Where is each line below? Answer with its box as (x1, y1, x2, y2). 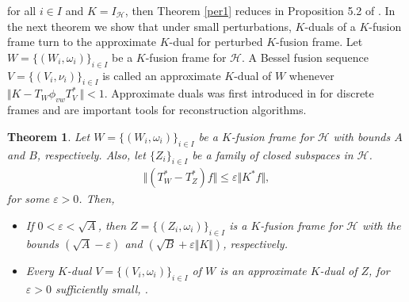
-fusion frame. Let (276, 33, 363, 50)
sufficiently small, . (55, 280, 148, 296)
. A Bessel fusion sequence (241, 48, 369, 65)
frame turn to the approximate (7, 33, 156, 50)
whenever (289, 67, 334, 83)
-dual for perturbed (169, 33, 263, 50)
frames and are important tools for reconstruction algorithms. (7, 101, 307, 118)
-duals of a (304, 17, 356, 34)
